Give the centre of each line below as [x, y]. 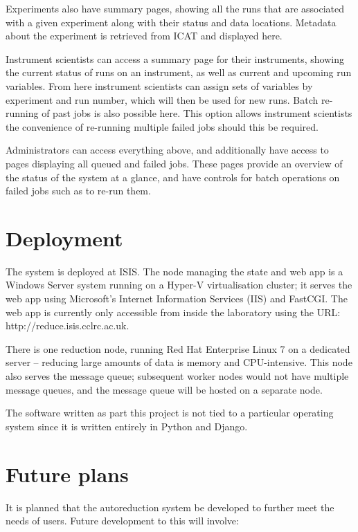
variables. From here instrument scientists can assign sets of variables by [159, 85]
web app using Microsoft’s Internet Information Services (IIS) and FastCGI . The [177, 299]
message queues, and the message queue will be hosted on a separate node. [164, 389]
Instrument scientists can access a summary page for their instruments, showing [175, 58]
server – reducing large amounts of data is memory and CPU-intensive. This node [179, 362]
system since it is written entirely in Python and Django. [127, 426]
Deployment [64, 238]
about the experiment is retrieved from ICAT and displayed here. [144, 36]
